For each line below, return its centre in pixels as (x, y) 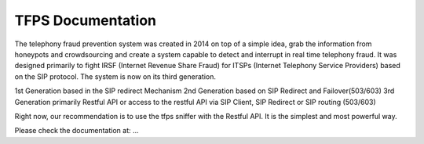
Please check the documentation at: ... (77, 131)
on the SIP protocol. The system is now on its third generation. (115, 76)
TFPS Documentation (86, 20)
